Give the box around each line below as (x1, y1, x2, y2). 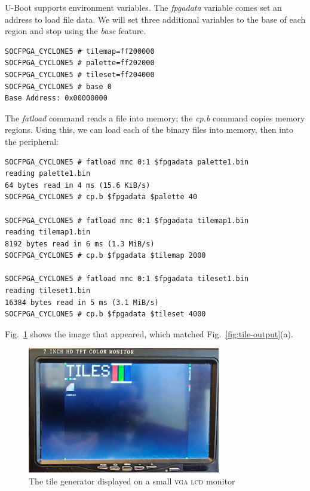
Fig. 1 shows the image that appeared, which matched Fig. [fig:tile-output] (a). (5, 327, 293, 340)
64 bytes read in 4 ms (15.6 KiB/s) (5, 181, 151, 190)
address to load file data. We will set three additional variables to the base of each (5, 13, 306, 25)
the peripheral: (5, 135, 59, 147)
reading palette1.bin (5, 169, 91, 178)
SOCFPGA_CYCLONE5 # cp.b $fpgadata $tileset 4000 (5, 310, 206, 319)
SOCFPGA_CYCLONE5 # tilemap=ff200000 (5, 47, 155, 56)
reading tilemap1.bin (5, 228, 91, 237)
